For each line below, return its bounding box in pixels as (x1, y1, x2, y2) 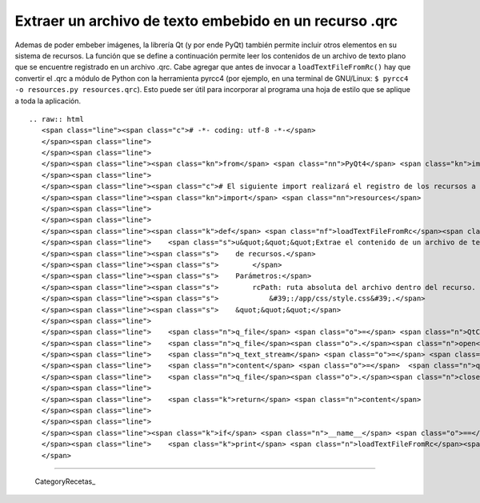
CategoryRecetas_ (34, 477, 96, 486)
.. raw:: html (29, 115, 84, 123)
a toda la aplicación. (14, 96, 82, 106)
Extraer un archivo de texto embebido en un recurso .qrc (14, 12, 398, 30)
